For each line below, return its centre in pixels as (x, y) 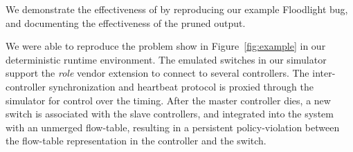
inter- (324, 73)
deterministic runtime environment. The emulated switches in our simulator (166, 59)
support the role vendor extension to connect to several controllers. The (157, 73)
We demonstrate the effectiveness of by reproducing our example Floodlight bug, (177, 9)
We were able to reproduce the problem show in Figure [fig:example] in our (166, 46)
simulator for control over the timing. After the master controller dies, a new (168, 100)
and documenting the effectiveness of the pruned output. (126, 22)
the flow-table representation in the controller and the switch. (136, 141)
